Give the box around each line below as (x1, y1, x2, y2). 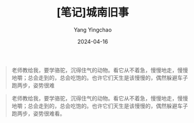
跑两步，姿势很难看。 (11, 110, 65, 117)
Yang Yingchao (73, 26, 112, 33)
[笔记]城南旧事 (56, 5, 129, 19)
